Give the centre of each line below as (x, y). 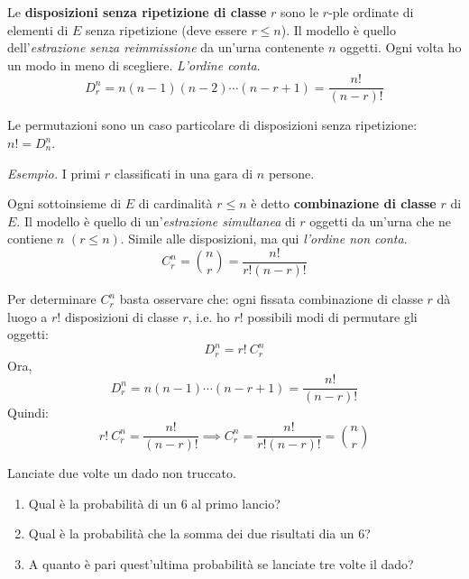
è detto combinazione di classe (344, 203)
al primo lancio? (236, 503)
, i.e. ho (209, 316)
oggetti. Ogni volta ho (400, 47)
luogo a (28, 316)
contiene (30, 239)
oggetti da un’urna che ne (381, 221)
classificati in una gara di (184, 173)
